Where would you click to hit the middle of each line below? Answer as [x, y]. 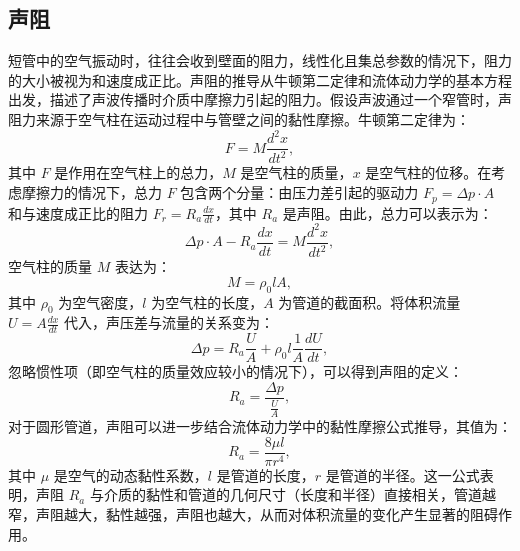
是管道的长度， [265, 474]
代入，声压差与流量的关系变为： [169, 322]
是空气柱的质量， [296, 172]
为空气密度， [100, 301]
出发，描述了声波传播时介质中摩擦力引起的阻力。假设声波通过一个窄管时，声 [260, 99]
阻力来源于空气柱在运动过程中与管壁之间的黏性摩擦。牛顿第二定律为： [239, 118]
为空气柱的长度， [207, 301]
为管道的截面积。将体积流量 [369, 301]
